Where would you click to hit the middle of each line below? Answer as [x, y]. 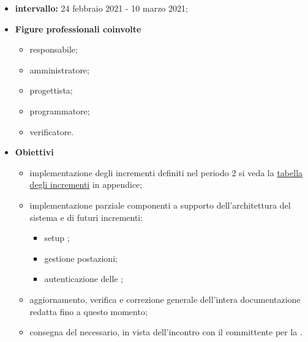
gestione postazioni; [81, 258]
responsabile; [54, 49]
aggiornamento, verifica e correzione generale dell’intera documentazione [165, 299]
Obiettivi [34, 152]
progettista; [51, 90]
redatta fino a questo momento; [88, 311]
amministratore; [59, 69]
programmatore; [60, 110]
